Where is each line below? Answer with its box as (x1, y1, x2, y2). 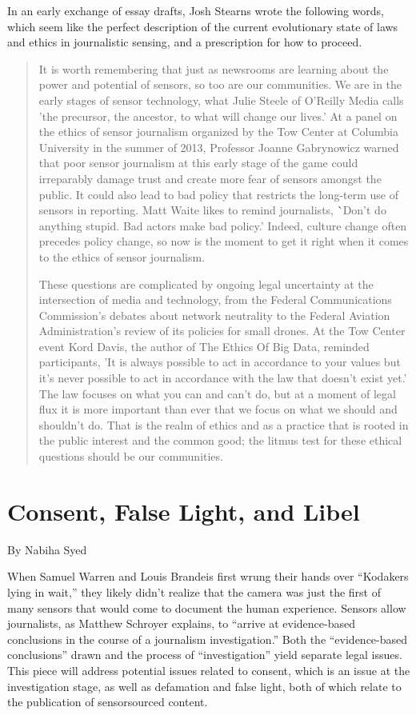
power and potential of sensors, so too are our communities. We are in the (38, 76, 402, 93)
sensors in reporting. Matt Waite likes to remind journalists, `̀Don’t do (38, 202, 386, 218)
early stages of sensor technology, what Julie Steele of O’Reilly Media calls (38, 91, 404, 108)
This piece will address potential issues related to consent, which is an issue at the (7, 661, 410, 678)
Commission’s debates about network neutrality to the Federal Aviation (38, 306, 390, 323)
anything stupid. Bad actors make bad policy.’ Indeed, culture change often (38, 217, 407, 234)
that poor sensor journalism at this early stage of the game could (38, 154, 358, 171)
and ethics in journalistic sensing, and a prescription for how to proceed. (7, 34, 362, 50)
